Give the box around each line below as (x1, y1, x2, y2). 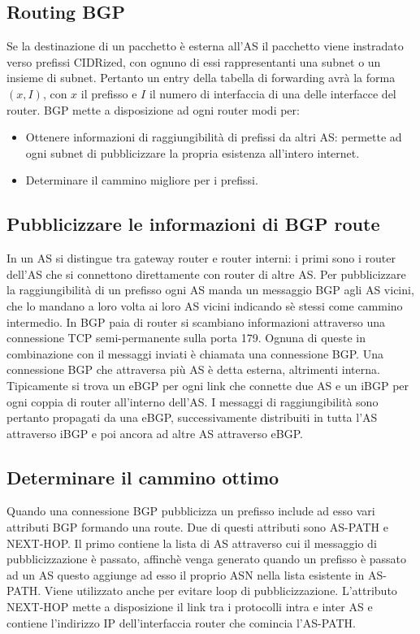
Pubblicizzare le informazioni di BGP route (6, 211, 380, 237)
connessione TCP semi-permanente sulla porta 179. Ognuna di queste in (6, 329, 366, 346)
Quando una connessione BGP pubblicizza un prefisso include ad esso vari (6, 502, 375, 519)
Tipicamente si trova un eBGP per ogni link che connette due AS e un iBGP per (6, 376, 409, 393)
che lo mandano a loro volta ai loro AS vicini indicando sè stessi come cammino (6, 297, 403, 314)
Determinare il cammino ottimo (6, 464, 279, 489)
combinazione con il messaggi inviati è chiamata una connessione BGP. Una (6, 345, 383, 362)
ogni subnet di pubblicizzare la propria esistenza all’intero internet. (25, 144, 360, 161)
